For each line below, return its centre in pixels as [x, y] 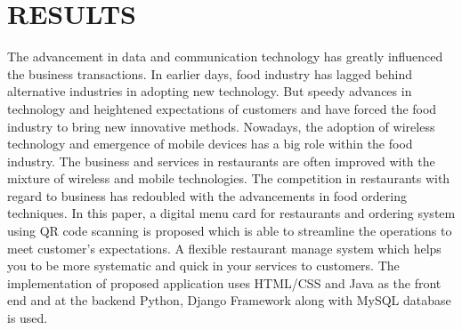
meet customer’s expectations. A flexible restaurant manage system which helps [224, 248]
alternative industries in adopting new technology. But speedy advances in [210, 91]
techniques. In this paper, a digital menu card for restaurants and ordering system [231, 213]
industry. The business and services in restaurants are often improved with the [221, 161]
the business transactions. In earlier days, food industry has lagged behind [210, 73]
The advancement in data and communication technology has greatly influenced [225, 56]
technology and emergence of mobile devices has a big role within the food [210, 144]
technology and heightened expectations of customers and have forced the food [222, 108]
